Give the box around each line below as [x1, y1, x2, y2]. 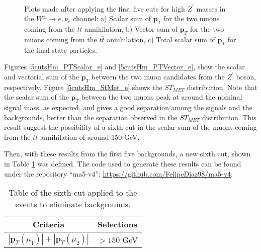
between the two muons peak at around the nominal [81, 92, 242, 102]
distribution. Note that [187, 81, 257, 92]
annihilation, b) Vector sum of [84, 23, 178, 34]
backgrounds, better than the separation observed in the [4, 112, 178, 122]
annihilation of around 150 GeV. [40, 131, 140, 142]
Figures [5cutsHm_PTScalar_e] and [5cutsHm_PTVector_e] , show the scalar [4, 61, 245, 72]
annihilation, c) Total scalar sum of [107, 34, 215, 44]
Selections [97, 218, 138, 230]
